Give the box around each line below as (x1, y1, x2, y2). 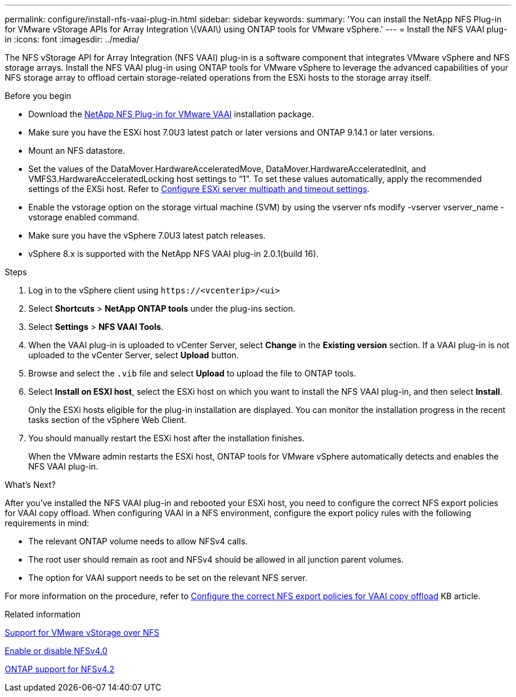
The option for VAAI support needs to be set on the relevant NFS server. (28, 573, 307, 583)
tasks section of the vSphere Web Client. (28, 415, 187, 425)
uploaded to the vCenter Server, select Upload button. (28, 350, 239, 360)
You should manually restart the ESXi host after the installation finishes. (28, 433, 305, 443)
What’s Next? (5, 480, 56, 490)
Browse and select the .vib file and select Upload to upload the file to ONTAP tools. (28, 368, 356, 378)
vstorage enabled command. (28, 212, 140, 222)
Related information (5, 609, 81, 619)
